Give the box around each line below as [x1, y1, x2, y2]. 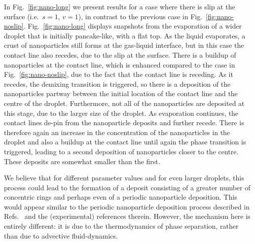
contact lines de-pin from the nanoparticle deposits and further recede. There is [4, 117, 244, 128]
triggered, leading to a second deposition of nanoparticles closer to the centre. [4, 146, 239, 156]
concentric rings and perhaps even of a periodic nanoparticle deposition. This [4, 192, 237, 202]
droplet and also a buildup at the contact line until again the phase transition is [4, 137, 246, 147]
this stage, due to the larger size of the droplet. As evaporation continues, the [4, 107, 238, 118]
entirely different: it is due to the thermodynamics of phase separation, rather [4, 221, 239, 231]
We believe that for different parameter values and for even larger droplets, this [4, 173, 244, 183]
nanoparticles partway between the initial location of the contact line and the [4, 88, 238, 99]
